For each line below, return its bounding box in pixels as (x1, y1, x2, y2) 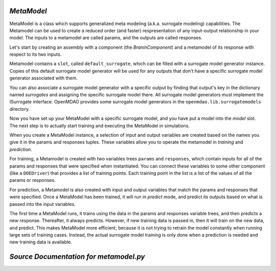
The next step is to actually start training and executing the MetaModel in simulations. (9, 122, 190, 129)
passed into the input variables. (9, 201, 76, 207)
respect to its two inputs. (9, 51, 62, 57)
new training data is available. (9, 239, 72, 245)
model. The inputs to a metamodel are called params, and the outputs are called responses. (9, 35, 203, 41)
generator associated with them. (9, 75, 78, 81)
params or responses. (9, 177, 56, 183)
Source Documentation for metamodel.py (9, 253, 145, 261)
